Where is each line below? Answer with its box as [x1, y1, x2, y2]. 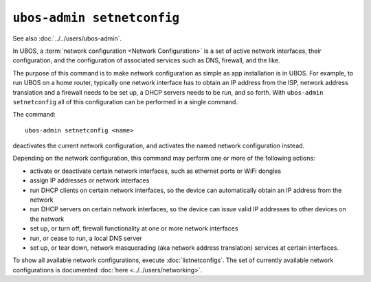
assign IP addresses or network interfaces [30, 176, 150, 185]
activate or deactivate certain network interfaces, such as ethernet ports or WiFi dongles [30, 167, 282, 175]
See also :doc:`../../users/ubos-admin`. [12, 34, 122, 43]
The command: [12, 110, 56, 119]
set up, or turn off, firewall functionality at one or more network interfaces [30, 224, 238, 233]
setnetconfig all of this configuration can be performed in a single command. [12, 97, 238, 106]
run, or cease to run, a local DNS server [30, 234, 142, 242]
